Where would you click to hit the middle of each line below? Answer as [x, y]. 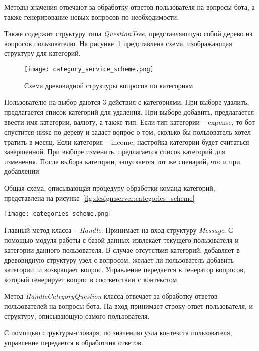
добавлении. [23, 171]
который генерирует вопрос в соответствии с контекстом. [92, 279]
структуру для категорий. [42, 53]
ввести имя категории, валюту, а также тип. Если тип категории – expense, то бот [129, 122]
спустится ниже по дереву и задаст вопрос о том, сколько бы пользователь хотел [127, 132]
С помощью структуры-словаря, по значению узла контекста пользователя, [118, 333]
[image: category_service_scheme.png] [89, 69]
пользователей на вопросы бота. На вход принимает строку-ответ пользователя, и [128, 306]
